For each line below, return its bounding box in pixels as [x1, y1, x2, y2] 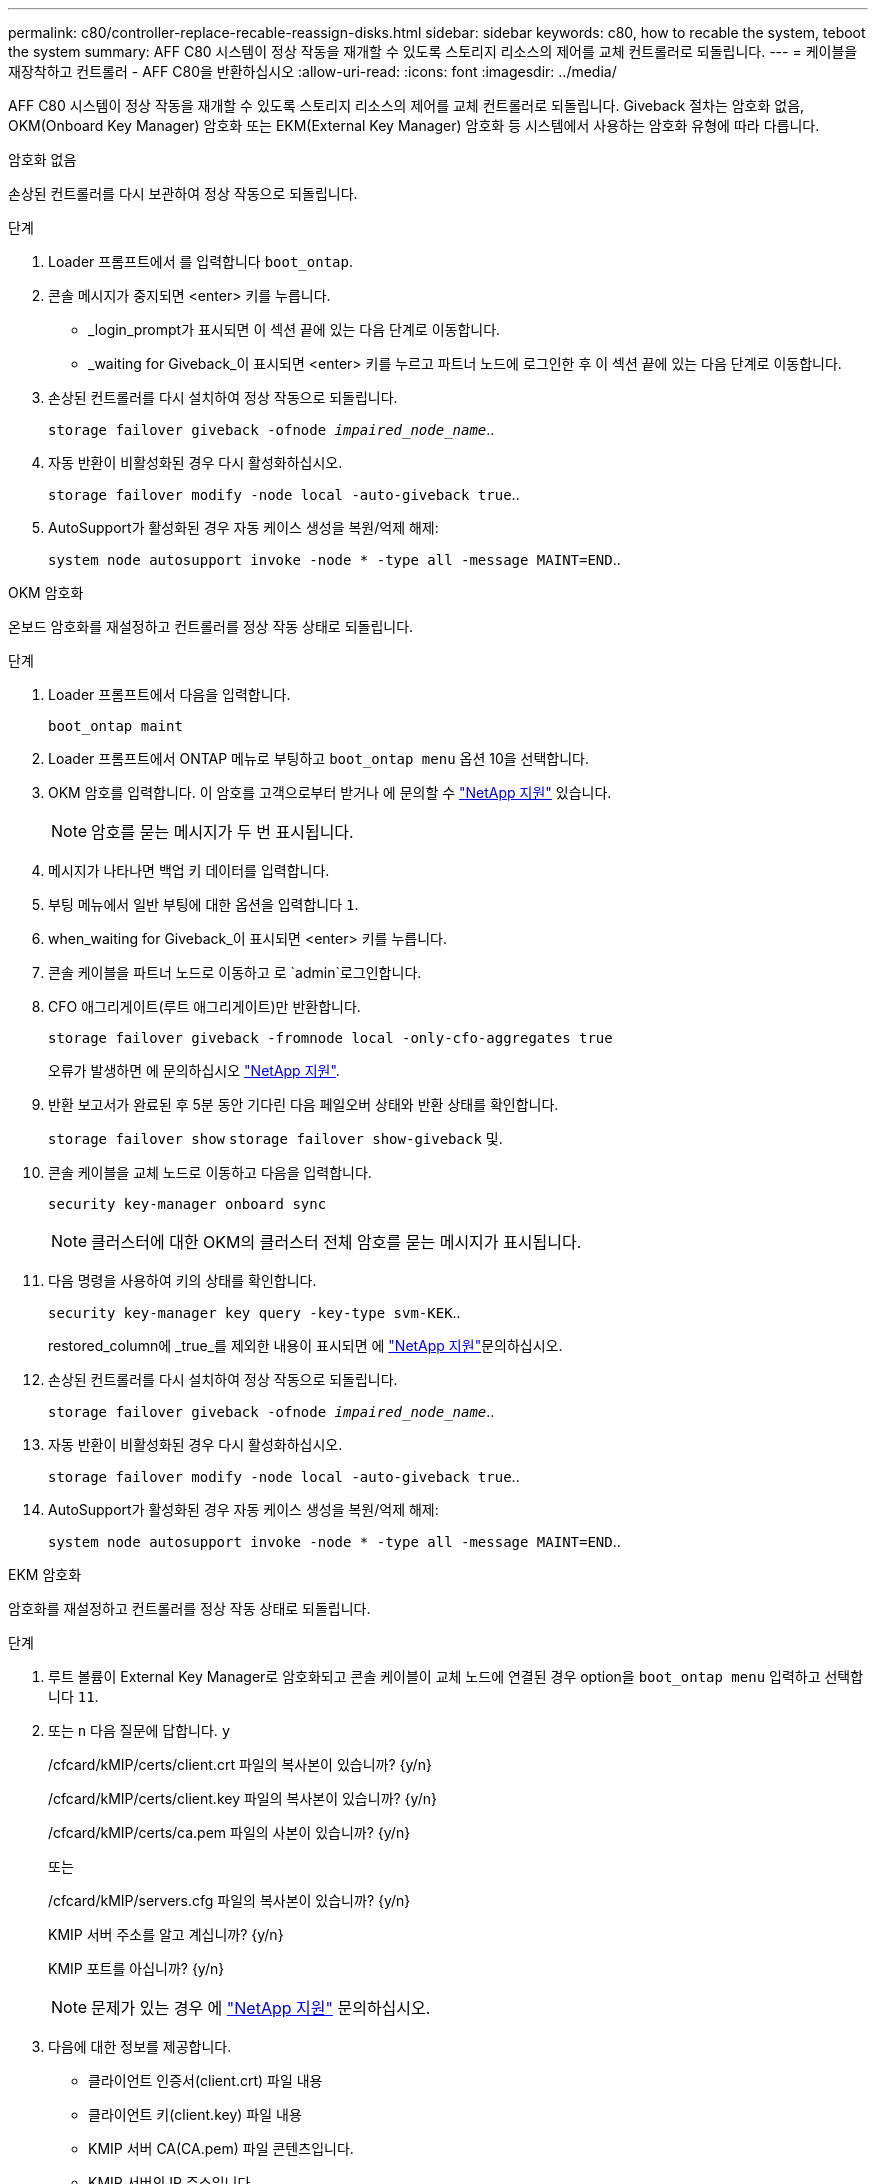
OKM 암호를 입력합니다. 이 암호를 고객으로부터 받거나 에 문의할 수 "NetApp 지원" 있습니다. [48, 784, 612, 801]
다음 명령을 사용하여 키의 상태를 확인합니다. [48, 1272, 317, 1289]
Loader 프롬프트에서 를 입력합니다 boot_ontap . [48, 253, 353, 270]
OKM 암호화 [8, 584, 84, 601]
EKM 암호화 [8, 1566, 82, 1583]
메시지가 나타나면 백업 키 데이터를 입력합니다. [48, 862, 330, 879]
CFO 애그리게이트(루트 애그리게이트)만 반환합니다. [48, 998, 361, 1015]
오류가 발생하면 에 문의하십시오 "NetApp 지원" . [48, 1062, 340, 1079]
